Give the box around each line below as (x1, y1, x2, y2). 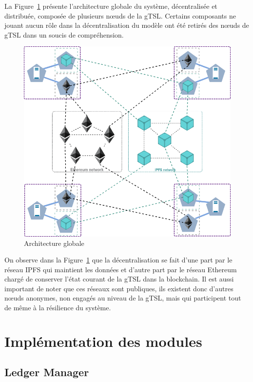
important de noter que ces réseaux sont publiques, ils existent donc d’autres (4, 283, 234, 293)
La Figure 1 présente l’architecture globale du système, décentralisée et (4, 1, 217, 11)
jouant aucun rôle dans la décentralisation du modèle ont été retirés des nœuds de (4, 20, 249, 30)
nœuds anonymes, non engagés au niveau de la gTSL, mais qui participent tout (4, 293, 241, 303)
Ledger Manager (4, 364, 89, 380)
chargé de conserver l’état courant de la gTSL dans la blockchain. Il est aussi (4, 274, 234, 284)
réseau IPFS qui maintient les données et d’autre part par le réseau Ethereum (4, 264, 237, 274)
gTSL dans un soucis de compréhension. (4, 29, 124, 40)
